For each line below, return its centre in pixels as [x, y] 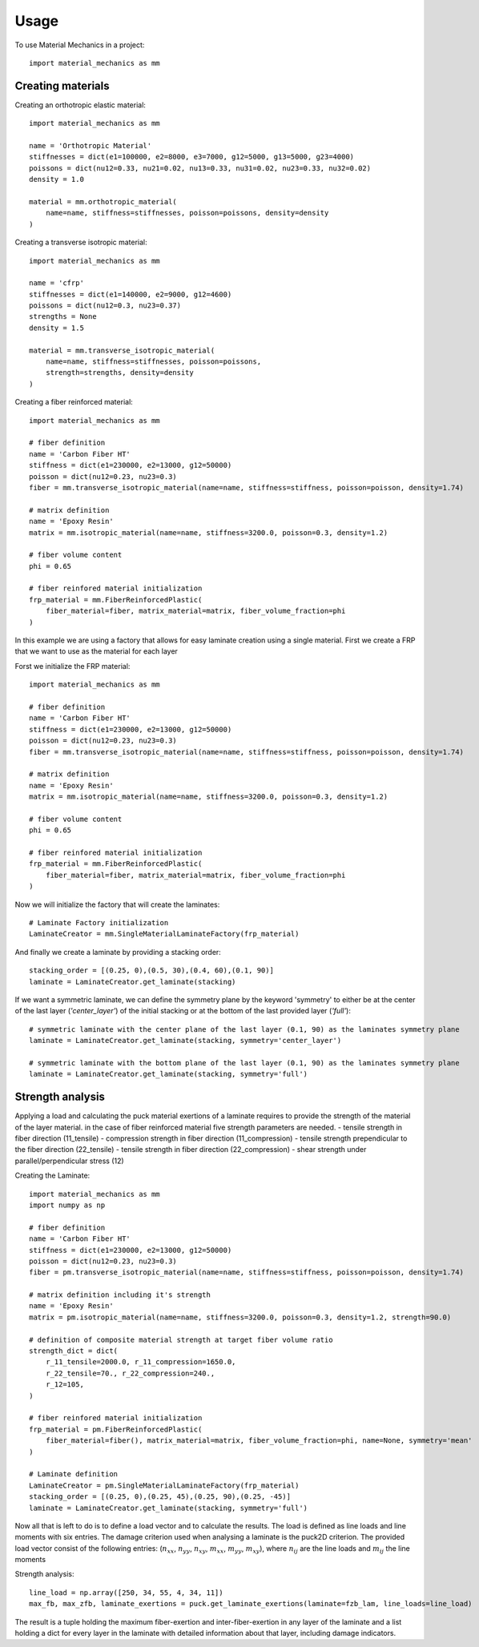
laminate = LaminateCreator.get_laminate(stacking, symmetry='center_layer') [185, 1041]
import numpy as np [67, 1205]
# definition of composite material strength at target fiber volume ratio [181, 1339]
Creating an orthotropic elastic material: [80, 105]
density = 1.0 [56, 179]
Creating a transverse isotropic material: [81, 242]
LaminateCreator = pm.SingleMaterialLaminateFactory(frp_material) [164, 1485]
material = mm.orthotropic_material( [103, 201]
